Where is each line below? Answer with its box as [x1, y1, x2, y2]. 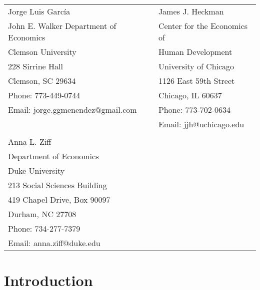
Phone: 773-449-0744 [8, 89, 80, 101]
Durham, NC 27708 [8, 208, 76, 220]
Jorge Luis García [8, 5, 70, 17]
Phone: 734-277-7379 [8, 223, 80, 234]
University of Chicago [158, 60, 234, 72]
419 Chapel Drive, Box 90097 [8, 194, 110, 205]
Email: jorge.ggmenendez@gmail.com [8, 104, 137, 115]
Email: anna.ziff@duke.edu [8, 237, 100, 249]
